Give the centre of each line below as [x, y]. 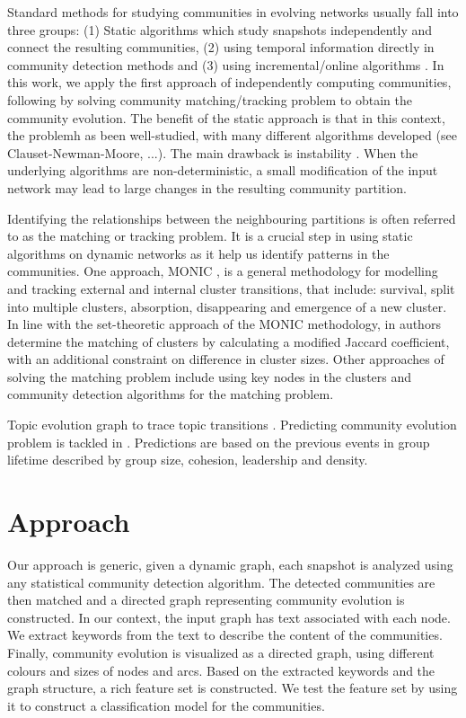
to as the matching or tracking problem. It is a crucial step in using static [210, 236]
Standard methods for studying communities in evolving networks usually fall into [233, 12]
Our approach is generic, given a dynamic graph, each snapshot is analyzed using [230, 564]
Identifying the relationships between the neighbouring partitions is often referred [232, 218]
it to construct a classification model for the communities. [166, 705]
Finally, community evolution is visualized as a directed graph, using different [221, 652]
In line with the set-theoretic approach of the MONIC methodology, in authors [224, 324]
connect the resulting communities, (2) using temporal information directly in [221, 47]
